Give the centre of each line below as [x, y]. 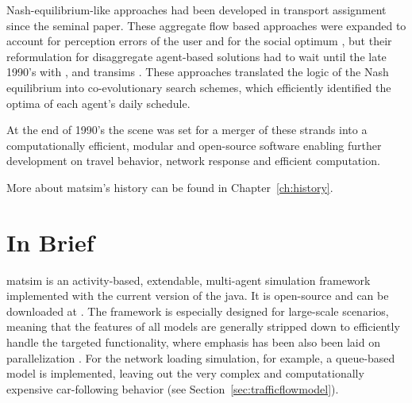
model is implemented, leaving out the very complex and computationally [185, 373]
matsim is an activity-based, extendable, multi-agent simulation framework [189, 280]
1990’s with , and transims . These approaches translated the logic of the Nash [198, 72]
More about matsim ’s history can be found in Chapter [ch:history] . [170, 187]
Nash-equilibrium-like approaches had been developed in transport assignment [196, 10]
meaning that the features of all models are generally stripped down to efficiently [203, 326]
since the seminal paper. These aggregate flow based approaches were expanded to [206, 25]
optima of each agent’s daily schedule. [98, 103]
